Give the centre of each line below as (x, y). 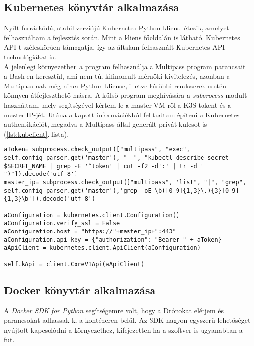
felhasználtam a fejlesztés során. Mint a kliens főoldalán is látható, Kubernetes (122, 37)
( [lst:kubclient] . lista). (37, 133)
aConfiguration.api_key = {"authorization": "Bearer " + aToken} (113, 240)
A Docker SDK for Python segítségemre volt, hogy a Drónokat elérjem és (114, 310)
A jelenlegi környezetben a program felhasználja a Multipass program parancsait (125, 66)
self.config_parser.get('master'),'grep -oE (78, 190)
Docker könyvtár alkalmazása (80, 290)
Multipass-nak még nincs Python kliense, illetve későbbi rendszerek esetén (115, 85)
